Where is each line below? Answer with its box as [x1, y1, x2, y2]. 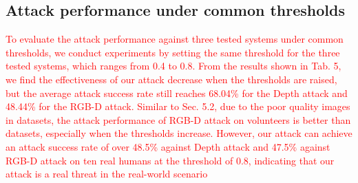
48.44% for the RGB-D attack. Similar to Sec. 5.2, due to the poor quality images [6, 99, 350, 114]
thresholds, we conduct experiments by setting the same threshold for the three [6, 45, 340, 59]
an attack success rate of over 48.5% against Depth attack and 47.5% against [6, 139, 330, 153]
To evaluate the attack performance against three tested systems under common [6, 32, 344, 46]
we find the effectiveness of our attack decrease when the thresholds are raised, [6, 72, 337, 86]
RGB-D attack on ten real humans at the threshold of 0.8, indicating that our [6, 153, 335, 167]
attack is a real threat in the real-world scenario [6, 166, 208, 181]
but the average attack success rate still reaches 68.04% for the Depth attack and [6, 85, 348, 100]
